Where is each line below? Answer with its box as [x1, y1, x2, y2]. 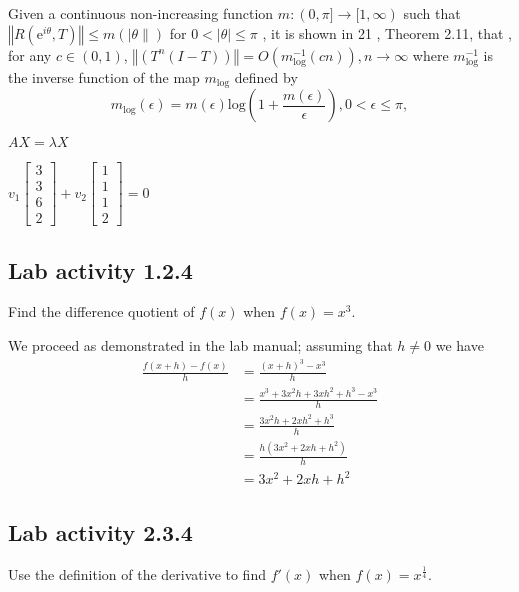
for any [8, 44, 52, 65]
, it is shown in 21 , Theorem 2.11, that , [262, 22, 512, 43]
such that [403, 3, 461, 23]
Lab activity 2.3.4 [8, 516, 193, 547]
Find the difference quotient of [8, 301, 195, 322]
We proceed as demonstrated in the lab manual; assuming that [8, 334, 393, 355]
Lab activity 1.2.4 [8, 254, 193, 285]
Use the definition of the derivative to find [8, 563, 266, 584]
